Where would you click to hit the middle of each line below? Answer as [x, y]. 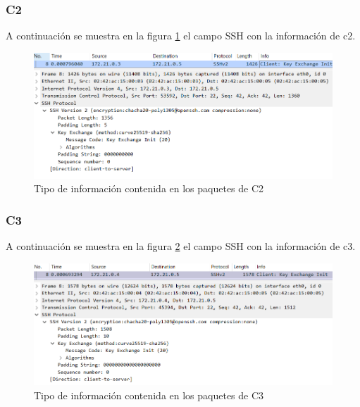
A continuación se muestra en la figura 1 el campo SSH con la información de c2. [181, 36]
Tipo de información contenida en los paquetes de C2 [149, 188]
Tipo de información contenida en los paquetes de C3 [149, 395]
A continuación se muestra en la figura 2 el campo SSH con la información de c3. [181, 246]
